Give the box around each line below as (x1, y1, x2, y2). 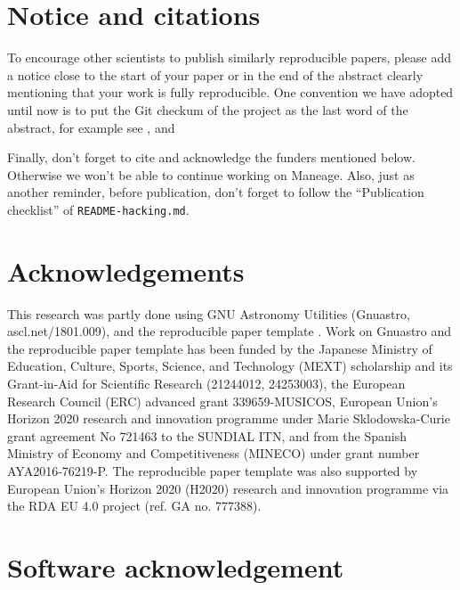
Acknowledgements (7, 252, 245, 289)
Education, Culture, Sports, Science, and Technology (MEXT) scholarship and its (7, 356, 453, 375)
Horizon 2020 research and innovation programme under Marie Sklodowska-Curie (7, 409, 450, 428)
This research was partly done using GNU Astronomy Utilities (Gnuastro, (7, 304, 410, 323)
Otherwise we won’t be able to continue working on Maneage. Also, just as (7, 165, 415, 184)
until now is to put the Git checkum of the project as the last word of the (7, 100, 408, 119)
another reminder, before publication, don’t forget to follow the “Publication (7, 183, 424, 201)
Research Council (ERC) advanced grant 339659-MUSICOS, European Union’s (7, 391, 438, 410)
